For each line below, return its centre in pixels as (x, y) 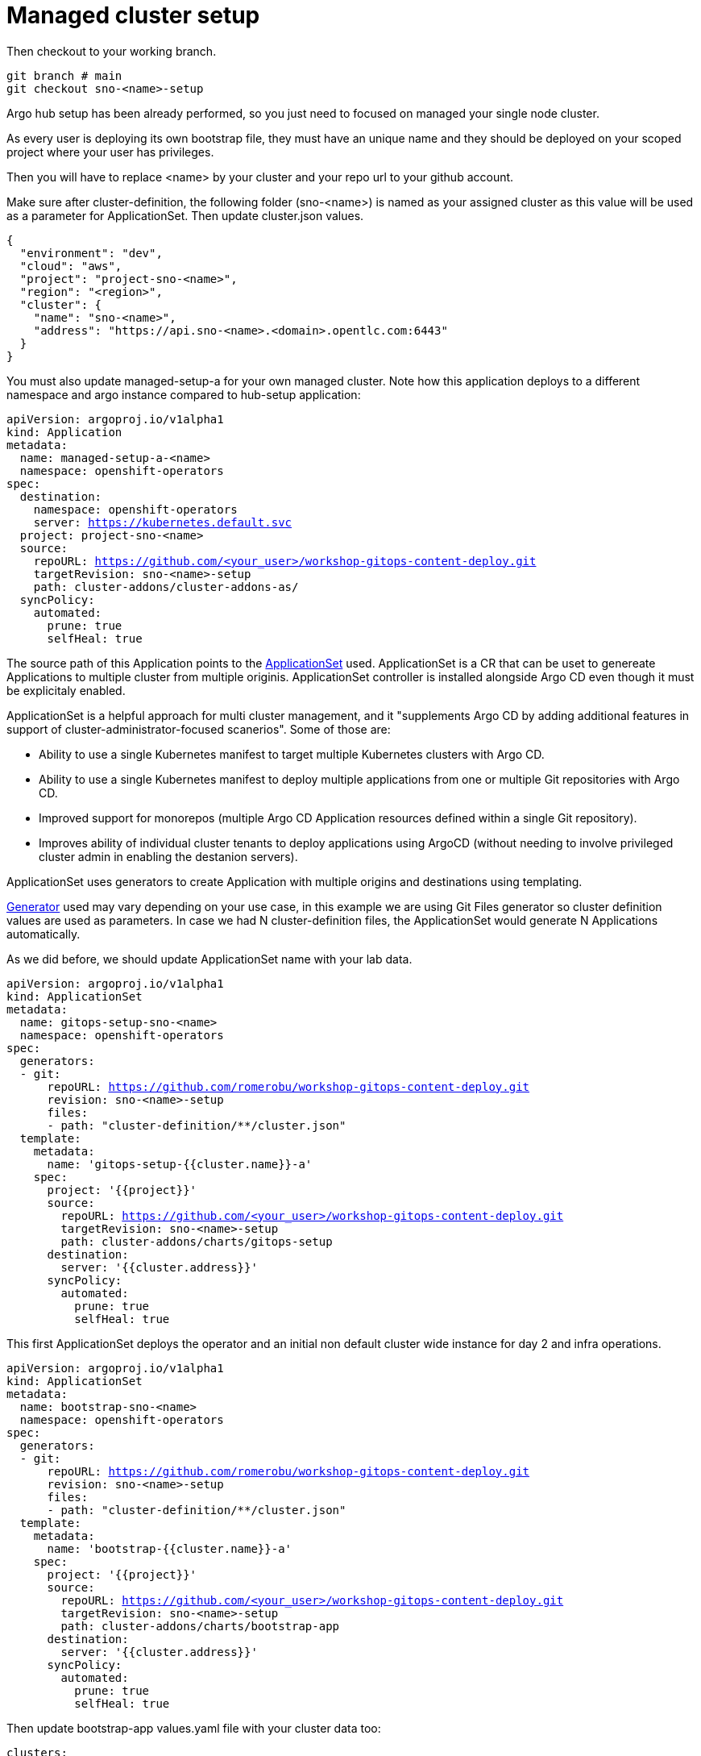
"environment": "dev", (91, 253)
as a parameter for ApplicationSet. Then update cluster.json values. (185, 215)
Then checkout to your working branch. (112, 51)
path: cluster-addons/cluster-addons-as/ (166, 587)
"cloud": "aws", (71, 266)
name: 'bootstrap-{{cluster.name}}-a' (170, 1548)
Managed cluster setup (133, 15)
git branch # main (64, 75)
